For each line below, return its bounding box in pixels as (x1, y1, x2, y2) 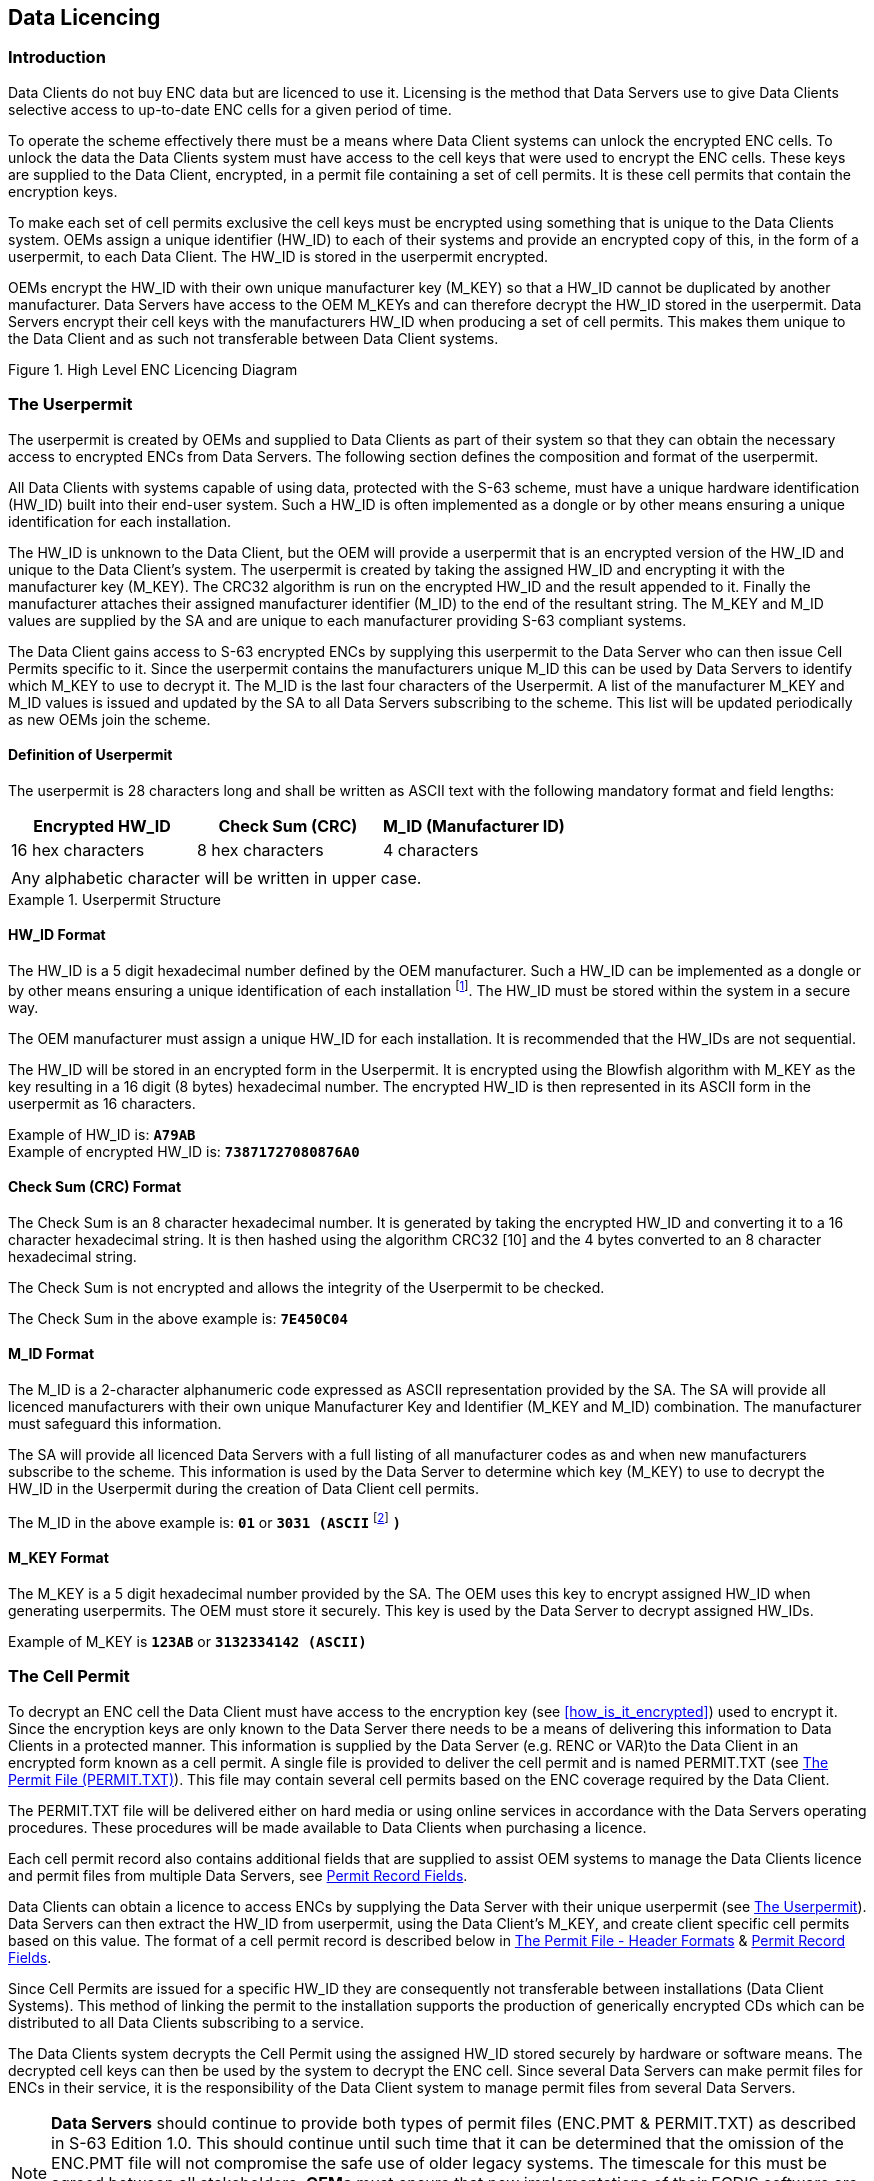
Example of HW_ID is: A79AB (8, 1125, 196, 1143)
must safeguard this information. (8, 1415, 222, 1433)
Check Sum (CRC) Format (8, 1178, 182, 1196)
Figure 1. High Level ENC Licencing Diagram (8, 360, 298, 378)
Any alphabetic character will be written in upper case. (11, 867, 422, 888)
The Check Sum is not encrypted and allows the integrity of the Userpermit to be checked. (8, 1278, 605, 1296)
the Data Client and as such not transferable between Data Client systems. (8, 329, 499, 347)
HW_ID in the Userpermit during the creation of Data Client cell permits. (8, 1480, 479, 1498)
